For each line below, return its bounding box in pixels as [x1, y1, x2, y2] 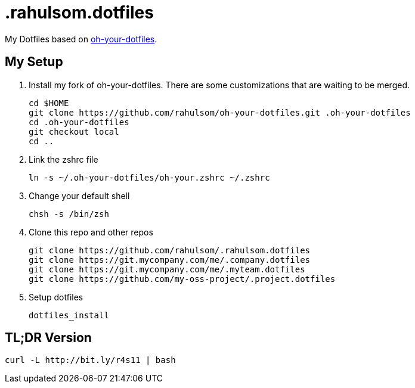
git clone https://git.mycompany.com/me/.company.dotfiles [29, 254, 311, 265]
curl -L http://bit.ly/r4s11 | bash [5, 355, 176, 365]
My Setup [5, 54, 63, 70]
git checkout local [29, 126, 119, 136]
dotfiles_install [29, 310, 109, 320]
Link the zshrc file [29, 154, 98, 164]
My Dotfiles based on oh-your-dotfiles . [5, 33, 157, 44]
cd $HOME [29, 98, 69, 108]
